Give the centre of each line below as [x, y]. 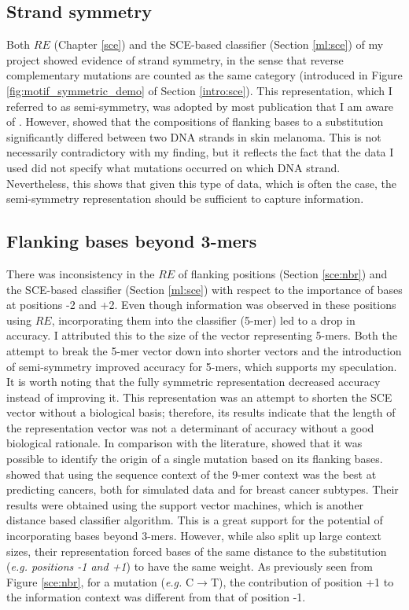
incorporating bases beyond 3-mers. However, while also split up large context [194, 536]
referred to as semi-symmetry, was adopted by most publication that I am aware [200, 106]
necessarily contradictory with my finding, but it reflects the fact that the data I [200, 152]
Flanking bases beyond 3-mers [132, 241]
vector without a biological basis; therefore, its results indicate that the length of [201, 412]
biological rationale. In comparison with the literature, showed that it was [184, 443]
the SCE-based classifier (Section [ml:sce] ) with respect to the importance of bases [204, 289]
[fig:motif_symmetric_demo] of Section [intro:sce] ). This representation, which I [199, 90]
